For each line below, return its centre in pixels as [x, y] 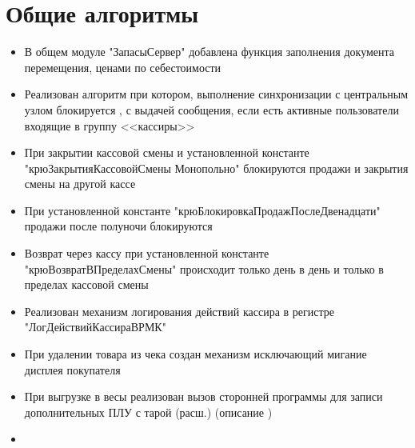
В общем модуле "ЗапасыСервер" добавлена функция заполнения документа [209, 52]
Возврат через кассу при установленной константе [147, 253]
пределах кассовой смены [86, 284]
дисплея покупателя [72, 369]
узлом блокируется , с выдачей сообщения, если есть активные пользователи [211, 109]
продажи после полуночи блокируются [118, 226]
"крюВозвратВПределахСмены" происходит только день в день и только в [204, 268]
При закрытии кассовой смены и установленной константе [167, 152]
